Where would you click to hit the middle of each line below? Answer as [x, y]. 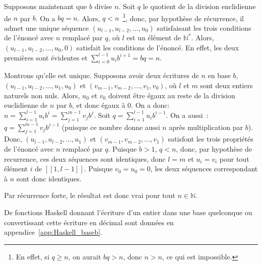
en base [219, 75]
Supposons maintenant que [46, 6]
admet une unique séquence [47, 27]
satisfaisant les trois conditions [204, 27]
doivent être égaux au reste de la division [172, 95]
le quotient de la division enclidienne [199, 6]
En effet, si [32, 256]
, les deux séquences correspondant [204, 169]
